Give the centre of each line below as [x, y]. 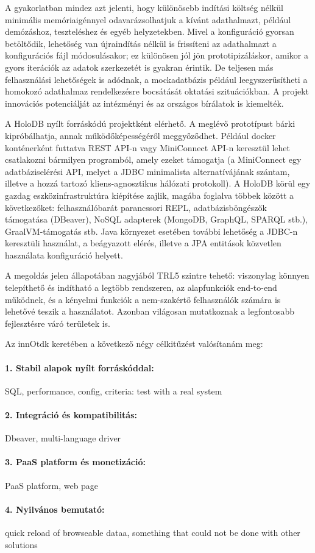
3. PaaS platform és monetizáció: [75, 462]
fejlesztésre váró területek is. [58, 323]
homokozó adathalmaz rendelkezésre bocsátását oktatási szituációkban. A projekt [157, 91]
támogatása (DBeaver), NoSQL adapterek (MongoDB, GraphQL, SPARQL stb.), [157, 219]
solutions [21, 544]
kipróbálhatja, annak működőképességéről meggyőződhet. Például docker [140, 135]
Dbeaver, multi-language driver [63, 438]
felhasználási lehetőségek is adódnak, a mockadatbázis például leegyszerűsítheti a [156, 79]
